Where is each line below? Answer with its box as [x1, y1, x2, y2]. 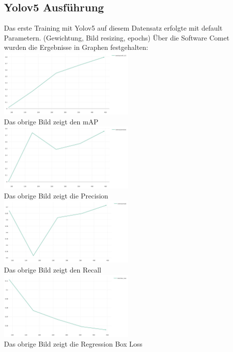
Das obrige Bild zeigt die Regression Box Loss [4, 339, 142, 349]
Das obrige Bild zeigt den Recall [4, 264, 101, 274]
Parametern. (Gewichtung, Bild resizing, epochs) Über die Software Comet [4, 32, 230, 42]
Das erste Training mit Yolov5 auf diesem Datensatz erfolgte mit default [4, 23, 223, 33]
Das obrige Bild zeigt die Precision [4, 190, 108, 200]
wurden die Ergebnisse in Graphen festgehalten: [4, 42, 148, 52]
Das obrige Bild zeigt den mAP [4, 116, 99, 126]
